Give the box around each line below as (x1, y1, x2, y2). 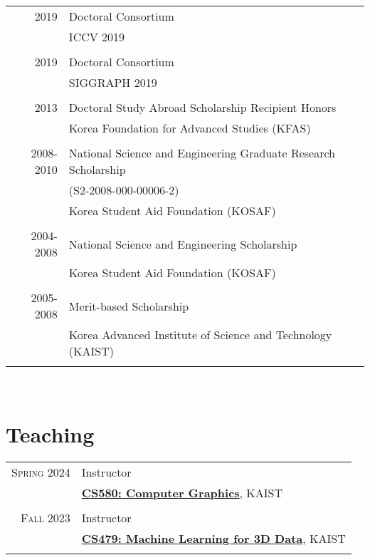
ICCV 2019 (68, 28, 125, 45)
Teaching (6, 419, 95, 448)
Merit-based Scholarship (68, 297, 189, 314)
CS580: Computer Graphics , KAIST (81, 484, 283, 501)
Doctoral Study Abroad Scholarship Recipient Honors (68, 99, 337, 115)
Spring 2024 (11, 463, 70, 480)
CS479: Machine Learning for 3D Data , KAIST (81, 529, 346, 546)
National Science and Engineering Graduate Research (68, 145, 335, 161)
